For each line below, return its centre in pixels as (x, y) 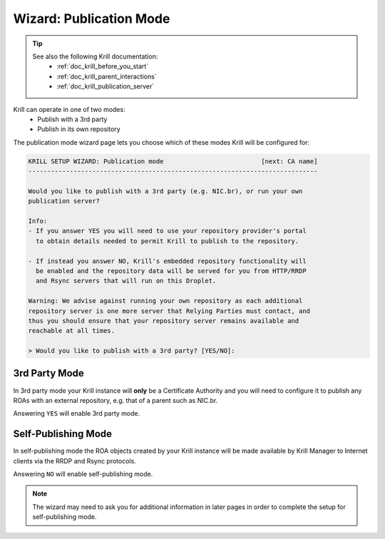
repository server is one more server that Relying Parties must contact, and (169, 311)
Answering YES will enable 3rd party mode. (77, 414)
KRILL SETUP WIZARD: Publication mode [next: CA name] (173, 161)
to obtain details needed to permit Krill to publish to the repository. (168, 241)
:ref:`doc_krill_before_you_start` (103, 66)
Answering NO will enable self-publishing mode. (83, 474)
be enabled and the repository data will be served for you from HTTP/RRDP (171, 271)
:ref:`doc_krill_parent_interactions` (107, 76)
